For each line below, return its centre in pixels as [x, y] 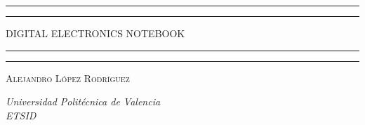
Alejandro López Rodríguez [68, 78]
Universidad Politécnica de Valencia [83, 101]
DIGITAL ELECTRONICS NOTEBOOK [95, 33]
